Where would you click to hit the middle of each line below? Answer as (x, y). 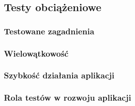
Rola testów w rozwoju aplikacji (67, 98)
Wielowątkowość (36, 53)
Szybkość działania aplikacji (59, 75)
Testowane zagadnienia (49, 31)
